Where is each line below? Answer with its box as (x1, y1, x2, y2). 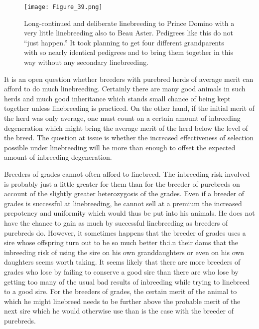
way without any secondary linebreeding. (24, 57, 148, 67)
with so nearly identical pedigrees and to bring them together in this (24, 47, 234, 57)
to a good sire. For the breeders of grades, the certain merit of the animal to (4, 286, 237, 297)
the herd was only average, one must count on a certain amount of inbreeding (4, 113, 241, 123)
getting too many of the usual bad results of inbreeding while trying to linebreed (4, 276, 250, 287)
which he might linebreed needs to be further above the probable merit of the (4, 296, 241, 306)
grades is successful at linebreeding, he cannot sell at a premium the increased (4, 198, 242, 208)
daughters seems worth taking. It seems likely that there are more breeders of (4, 257, 241, 267)
